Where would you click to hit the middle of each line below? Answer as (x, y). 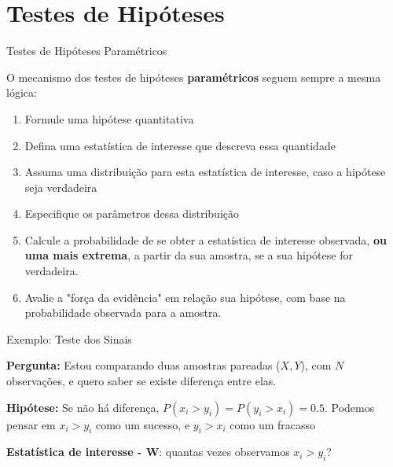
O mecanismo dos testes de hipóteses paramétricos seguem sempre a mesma (194, 77)
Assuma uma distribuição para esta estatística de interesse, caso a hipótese (205, 172)
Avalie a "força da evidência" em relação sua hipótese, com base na (185, 297)
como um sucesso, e (143, 424)
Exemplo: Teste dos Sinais (69, 338)
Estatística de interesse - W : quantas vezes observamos (148, 452)
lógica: (22, 92)
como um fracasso (273, 424)
